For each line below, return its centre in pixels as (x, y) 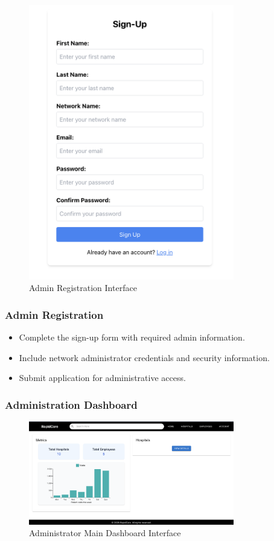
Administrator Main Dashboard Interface (105, 533)
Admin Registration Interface (83, 288)
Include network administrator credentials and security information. (144, 357)
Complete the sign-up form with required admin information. (132, 337)
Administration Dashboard (71, 404)
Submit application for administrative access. (102, 378)
